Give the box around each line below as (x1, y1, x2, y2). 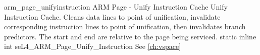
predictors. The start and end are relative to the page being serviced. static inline (4, 31, 256, 41)
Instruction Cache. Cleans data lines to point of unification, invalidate (4, 11, 221, 22)
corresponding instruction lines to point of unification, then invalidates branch (4, 21, 246, 32)
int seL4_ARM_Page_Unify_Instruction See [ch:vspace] (4, 41, 181, 51)
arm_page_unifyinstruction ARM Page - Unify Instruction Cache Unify (4, 2, 228, 12)
